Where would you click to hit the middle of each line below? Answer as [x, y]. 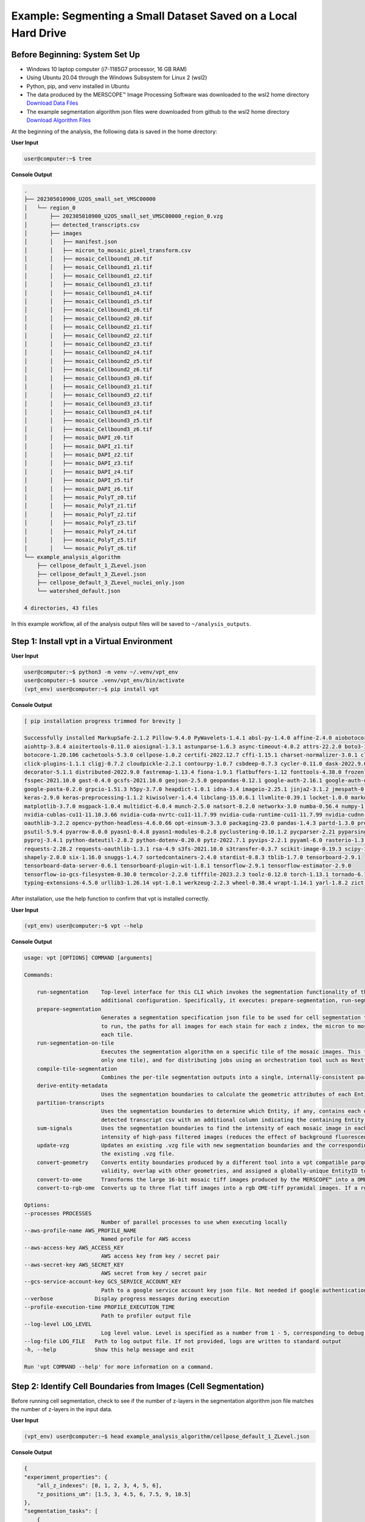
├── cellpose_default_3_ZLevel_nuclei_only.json [111, 582]
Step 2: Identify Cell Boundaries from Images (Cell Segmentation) [138, 1386]
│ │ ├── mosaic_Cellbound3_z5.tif [88, 421]
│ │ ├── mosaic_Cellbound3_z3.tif [88, 404]
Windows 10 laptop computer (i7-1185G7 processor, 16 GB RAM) [107, 69]
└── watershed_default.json [79, 591]
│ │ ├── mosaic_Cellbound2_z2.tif [88, 335]
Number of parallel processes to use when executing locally [194, 1222]
